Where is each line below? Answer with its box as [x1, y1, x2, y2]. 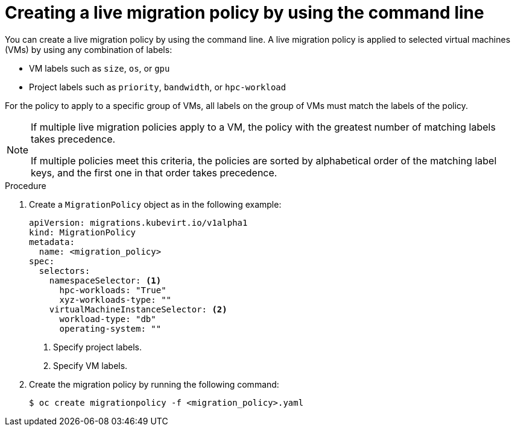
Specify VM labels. [53, 360, 128, 371]
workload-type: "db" [59, 314, 156, 324]
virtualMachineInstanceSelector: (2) [49, 304, 227, 314]
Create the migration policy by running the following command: [29, 379, 279, 389]
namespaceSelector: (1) [49, 275, 162, 285]
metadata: [29, 237, 75, 247]
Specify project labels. [53, 341, 142, 352]
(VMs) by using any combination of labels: [5, 44, 172, 55]
